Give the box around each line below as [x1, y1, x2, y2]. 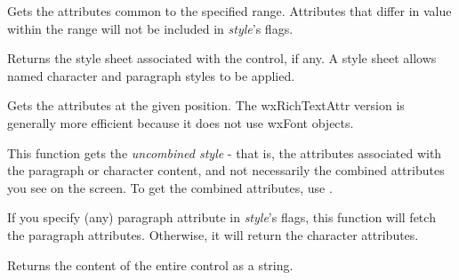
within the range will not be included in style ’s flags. [7, 19, 294, 37]
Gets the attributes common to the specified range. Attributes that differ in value [7, 2, 452, 20]
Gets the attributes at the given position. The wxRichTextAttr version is [7, 96, 405, 115]
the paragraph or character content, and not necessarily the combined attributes [7, 161, 445, 180]
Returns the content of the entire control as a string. [7, 255, 294, 274]
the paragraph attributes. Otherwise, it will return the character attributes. [7, 225, 419, 244]
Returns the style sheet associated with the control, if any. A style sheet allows [7, 49, 437, 68]
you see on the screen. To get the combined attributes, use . [7, 178, 333, 196]
